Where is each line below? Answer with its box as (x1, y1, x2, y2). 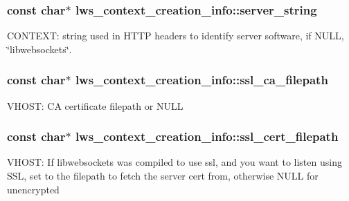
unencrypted (7, 182, 60, 196)
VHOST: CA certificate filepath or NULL (7, 98, 184, 113)
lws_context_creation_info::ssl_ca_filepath (75, 71, 328, 88)
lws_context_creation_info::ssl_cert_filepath (75, 128, 339, 145)
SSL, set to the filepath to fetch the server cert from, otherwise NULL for (7, 169, 319, 183)
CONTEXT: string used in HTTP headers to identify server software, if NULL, (7, 28, 344, 43)
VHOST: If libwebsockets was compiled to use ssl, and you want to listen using (7, 155, 342, 169)
